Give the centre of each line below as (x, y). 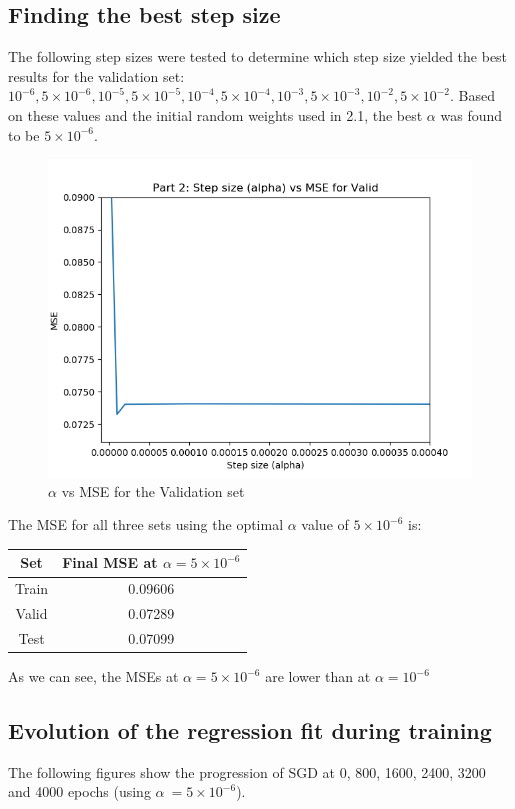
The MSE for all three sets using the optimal (146, 524)
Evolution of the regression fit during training (250, 730)
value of (325, 524)
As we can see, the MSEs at (93, 676)
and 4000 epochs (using (79, 791)
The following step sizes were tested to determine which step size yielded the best (258, 56)
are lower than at (318, 676)
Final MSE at (110, 562)
